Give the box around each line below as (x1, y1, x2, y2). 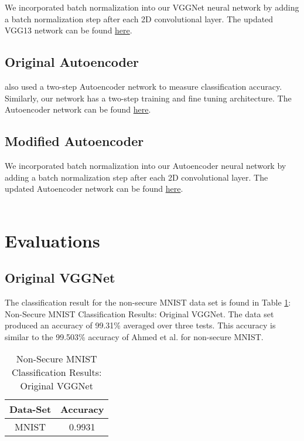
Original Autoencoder (5, 53, 139, 71)
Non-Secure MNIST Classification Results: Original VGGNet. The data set (5, 307, 274, 320)
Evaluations (5, 228, 100, 252)
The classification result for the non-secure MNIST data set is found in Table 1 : (5, 296, 291, 308)
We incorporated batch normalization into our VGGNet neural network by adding (5, 1, 299, 13)
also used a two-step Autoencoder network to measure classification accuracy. (5, 80, 282, 92)
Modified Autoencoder (5, 132, 144, 150)
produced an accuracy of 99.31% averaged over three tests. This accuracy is (5, 319, 276, 331)
